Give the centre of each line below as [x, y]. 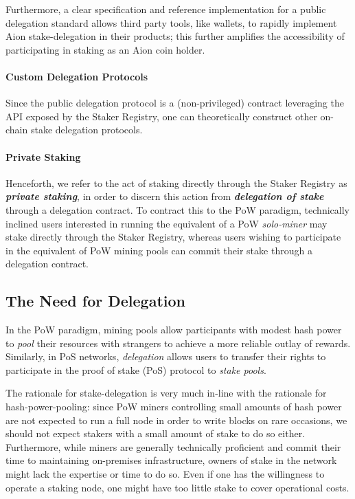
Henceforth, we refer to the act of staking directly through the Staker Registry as [176, 182]
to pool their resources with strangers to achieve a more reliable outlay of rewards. [178, 343]
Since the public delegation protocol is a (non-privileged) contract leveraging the [175, 103]
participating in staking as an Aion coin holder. [105, 49]
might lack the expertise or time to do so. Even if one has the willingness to [165, 474]
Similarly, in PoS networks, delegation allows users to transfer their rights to [166, 356]
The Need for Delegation [96, 301]
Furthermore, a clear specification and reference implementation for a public [166, 9]
